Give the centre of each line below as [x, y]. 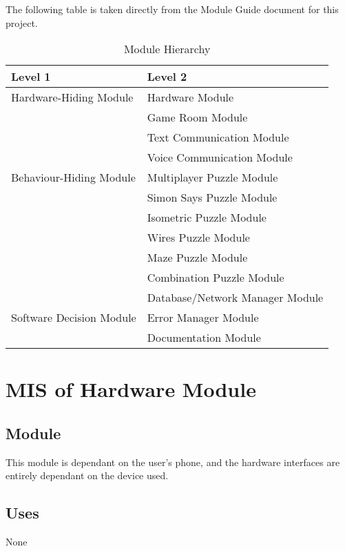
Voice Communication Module [220, 157]
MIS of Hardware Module [131, 389]
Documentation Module [204, 338]
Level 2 [167, 77]
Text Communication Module [218, 137]
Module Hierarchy [167, 49]
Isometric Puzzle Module [207, 217]
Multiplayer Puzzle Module [212, 177]
